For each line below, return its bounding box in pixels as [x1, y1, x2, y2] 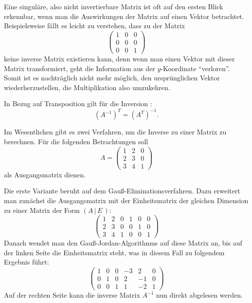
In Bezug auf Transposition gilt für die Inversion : [4, 98, 152, 109]
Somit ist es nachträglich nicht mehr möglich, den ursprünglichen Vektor [4, 73, 220, 83]
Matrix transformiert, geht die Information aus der [4, 63, 155, 73]
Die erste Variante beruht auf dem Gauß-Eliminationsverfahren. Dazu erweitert [4, 186, 240, 196]
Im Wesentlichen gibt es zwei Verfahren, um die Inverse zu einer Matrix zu [4, 127, 227, 137]
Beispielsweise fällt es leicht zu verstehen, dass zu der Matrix [4, 20, 185, 31]
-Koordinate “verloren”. [161, 63, 230, 73]
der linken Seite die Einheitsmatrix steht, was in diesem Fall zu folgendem [4, 247, 225, 257]
